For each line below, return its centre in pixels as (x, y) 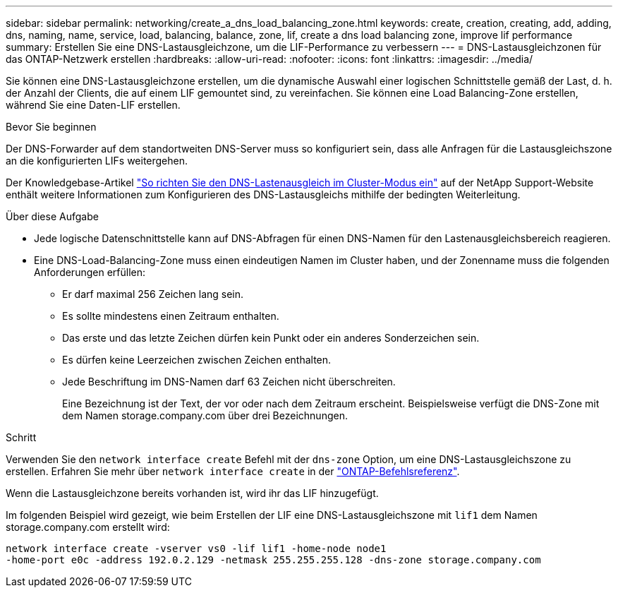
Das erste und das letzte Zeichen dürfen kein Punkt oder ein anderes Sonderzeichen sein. (271, 338)
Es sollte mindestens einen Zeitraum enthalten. (171, 316)
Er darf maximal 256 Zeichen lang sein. (153, 294)
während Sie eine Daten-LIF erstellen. (93, 105)
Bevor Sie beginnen (51, 127)
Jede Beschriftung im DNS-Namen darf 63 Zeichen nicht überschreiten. (229, 382)
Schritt (21, 437)
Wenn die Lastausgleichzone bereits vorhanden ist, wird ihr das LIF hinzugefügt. (192, 493)
